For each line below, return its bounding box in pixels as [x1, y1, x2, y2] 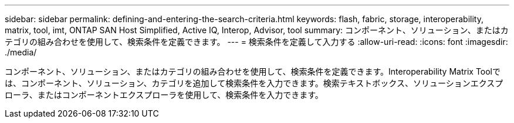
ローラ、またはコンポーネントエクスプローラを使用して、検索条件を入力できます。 [5, 90, 323, 100]
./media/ [5, 47, 37, 57]
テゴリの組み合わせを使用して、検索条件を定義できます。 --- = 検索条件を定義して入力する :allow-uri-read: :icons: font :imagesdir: [5, 37, 508, 47]
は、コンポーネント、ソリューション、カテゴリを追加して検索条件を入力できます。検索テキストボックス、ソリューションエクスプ [5, 78, 503, 88]
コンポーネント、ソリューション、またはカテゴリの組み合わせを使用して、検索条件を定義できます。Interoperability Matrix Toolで [5, 66, 501, 76]
